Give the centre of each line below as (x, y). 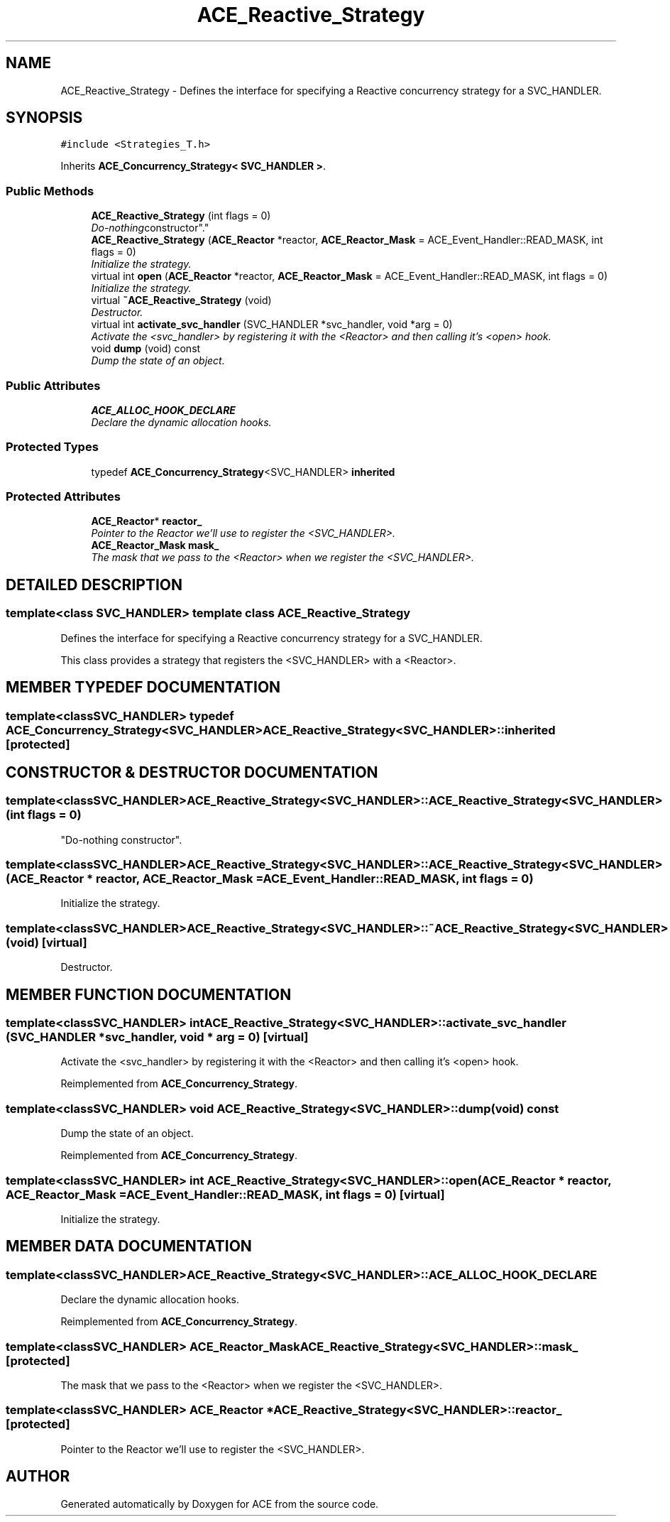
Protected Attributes (63, 497)
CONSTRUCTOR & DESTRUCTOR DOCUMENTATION (192, 772)
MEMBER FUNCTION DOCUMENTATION (149, 994)
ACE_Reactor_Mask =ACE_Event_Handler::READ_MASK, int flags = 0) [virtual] (225, 1194)
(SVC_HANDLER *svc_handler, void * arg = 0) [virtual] (157, 1037)
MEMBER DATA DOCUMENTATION (129, 1246)
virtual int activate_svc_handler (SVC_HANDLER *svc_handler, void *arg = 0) (272, 325)
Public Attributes (53, 385)
